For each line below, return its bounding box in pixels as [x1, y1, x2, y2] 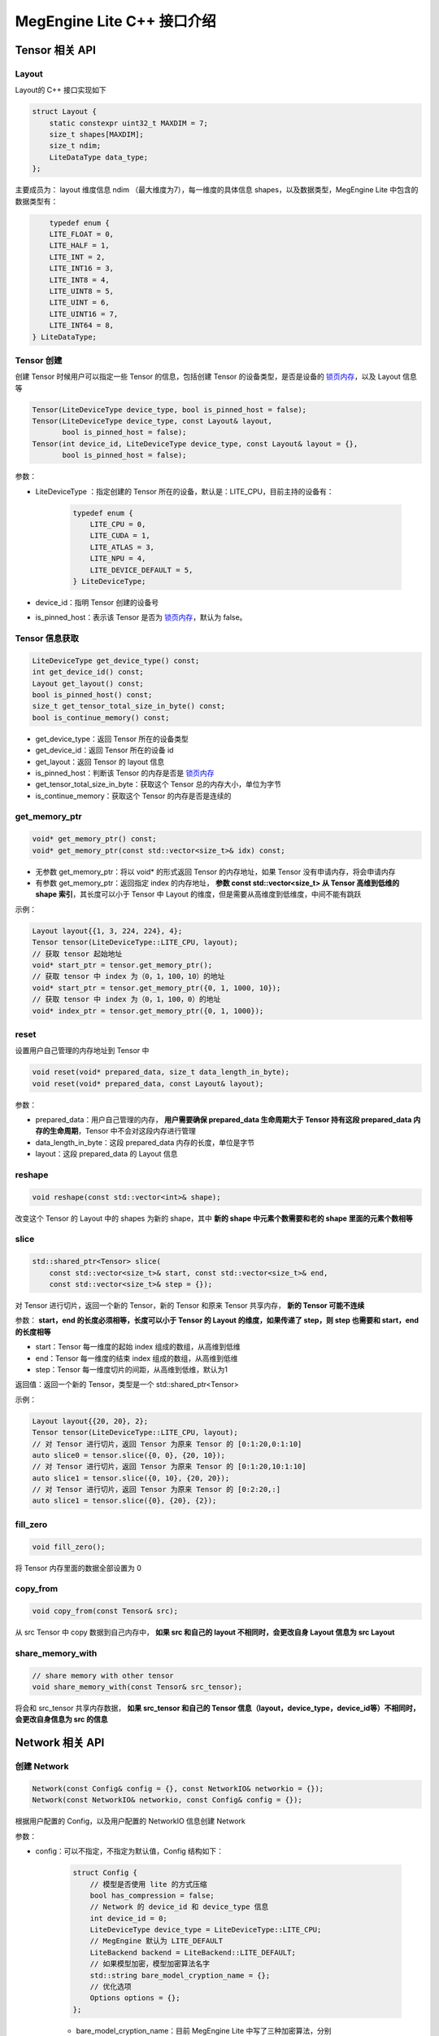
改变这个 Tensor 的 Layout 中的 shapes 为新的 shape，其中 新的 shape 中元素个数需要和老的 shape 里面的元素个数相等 [15, 1213, 414, 1223]
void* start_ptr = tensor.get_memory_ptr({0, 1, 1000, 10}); [32, 983, 281, 993]
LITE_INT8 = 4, [49, 275, 110, 284]
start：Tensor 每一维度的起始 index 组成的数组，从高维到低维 [35, 1342, 241, 1352]
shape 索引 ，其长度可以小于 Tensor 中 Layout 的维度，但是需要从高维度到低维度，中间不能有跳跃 [35, 889, 362, 899]
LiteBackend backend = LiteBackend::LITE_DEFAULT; [89, 1947, 296, 1957]
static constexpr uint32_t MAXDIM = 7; [49, 118, 209, 128]
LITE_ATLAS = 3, [89, 542, 154, 551]
